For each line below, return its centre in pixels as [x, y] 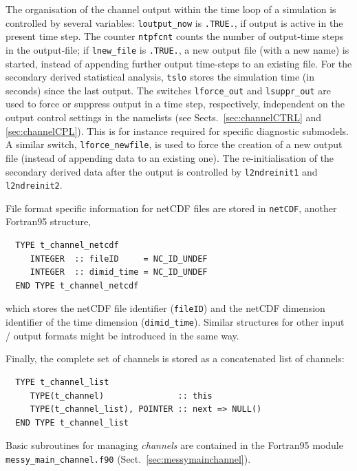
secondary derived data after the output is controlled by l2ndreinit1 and [162, 171]
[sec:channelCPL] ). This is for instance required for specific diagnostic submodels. [177, 130]
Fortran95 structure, [48, 221]
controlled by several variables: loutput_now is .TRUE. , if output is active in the [174, 22]
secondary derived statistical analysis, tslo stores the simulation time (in [160, 77]
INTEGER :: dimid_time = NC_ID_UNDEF [119, 272]
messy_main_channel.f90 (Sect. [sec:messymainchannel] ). [128, 458]
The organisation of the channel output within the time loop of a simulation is [171, 9]
